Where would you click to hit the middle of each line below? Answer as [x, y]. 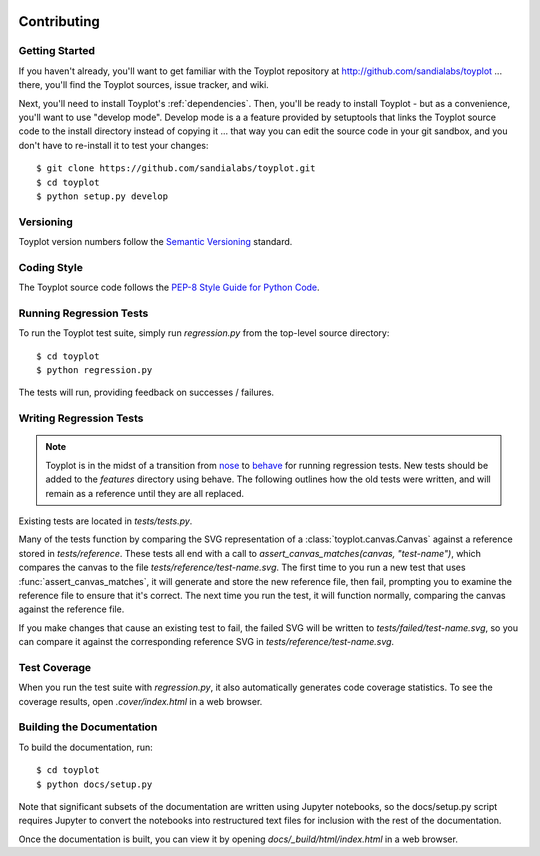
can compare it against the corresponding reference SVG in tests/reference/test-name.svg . [206, 642]
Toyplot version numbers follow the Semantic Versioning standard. [155, 242]
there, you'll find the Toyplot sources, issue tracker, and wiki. [143, 85]
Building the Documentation [88, 727]
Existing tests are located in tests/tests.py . [105, 521]
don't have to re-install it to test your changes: [113, 145]
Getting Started [56, 51]
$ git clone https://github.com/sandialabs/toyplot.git [176, 168]
